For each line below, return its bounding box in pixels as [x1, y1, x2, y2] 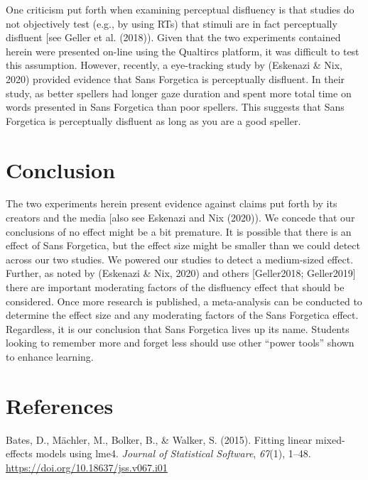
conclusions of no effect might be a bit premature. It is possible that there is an [6, 224, 352, 239]
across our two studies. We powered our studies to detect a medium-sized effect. [6, 251, 354, 266]
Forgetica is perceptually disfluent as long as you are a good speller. [6, 113, 301, 128]
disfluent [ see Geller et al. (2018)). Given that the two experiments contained [6, 30, 341, 45]
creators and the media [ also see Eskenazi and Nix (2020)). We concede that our [6, 210, 355, 225]
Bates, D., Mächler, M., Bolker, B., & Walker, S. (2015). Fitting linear [6, 432, 313, 447]
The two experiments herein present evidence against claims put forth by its [6, 196, 337, 211]
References [6, 391, 114, 420]
